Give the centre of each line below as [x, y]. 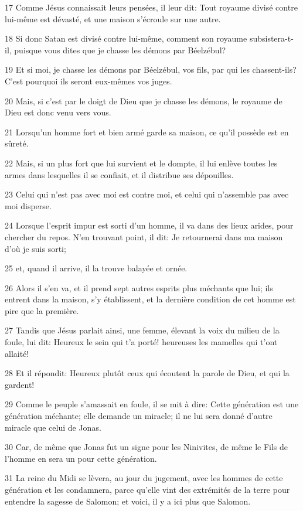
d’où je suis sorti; [35, 248]
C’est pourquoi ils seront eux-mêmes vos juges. [88, 81]
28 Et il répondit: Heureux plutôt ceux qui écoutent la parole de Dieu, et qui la [147, 373]
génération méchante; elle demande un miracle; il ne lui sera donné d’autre [139, 416]
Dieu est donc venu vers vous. [58, 112]
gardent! [20, 384]
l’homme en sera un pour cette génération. [81, 458]
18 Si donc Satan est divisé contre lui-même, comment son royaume [126, 38]
